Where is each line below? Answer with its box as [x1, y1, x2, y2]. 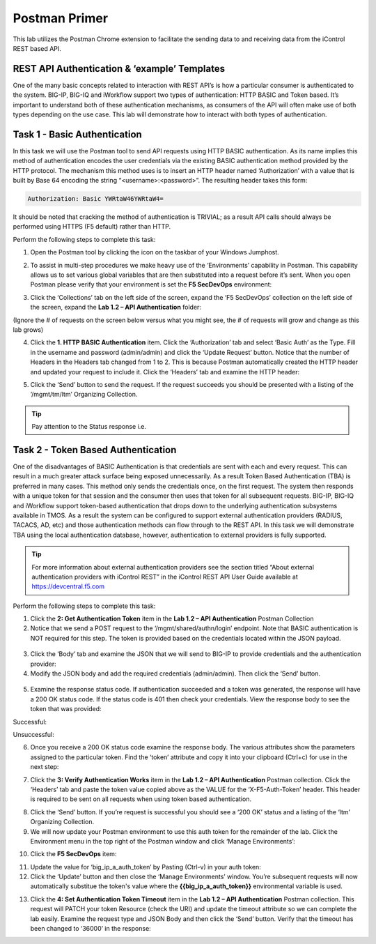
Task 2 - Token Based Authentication [13, 443, 177, 456]
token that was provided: [30, 705, 102, 713]
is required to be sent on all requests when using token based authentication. [30, 795, 252, 803]
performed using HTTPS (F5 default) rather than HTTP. [13, 222, 171, 231]
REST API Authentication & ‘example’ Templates [13, 63, 226, 75]
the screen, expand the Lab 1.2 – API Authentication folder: [30, 303, 202, 312]
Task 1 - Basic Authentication [13, 128, 142, 140]
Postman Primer [13, 10, 108, 26]
